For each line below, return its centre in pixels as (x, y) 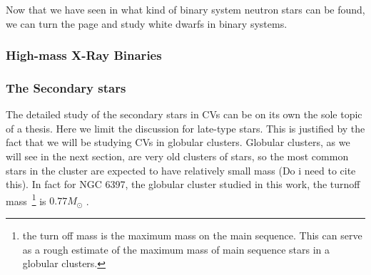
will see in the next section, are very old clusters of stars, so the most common (177, 156)
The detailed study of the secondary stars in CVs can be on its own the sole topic (184, 114)
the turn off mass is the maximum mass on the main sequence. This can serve (192, 235)
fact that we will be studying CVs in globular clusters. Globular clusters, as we (178, 142)
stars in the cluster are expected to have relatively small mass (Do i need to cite (181, 170)
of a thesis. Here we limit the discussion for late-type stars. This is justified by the (185, 128)
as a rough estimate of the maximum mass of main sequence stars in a (176, 249)
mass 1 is (26, 199)
